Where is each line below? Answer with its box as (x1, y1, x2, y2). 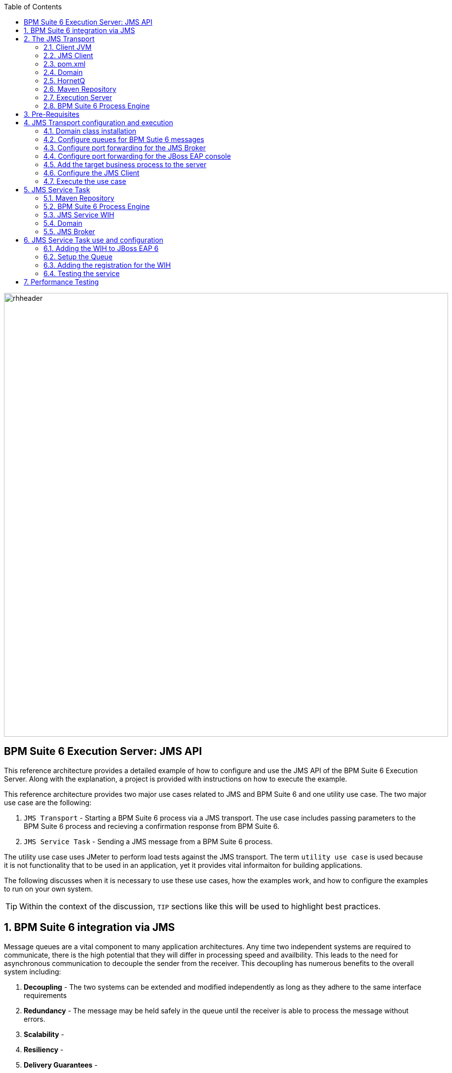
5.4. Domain (43, 219, 82, 227)
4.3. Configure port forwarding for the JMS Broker (43, 143, 206, 152)
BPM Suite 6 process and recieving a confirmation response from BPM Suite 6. (24, 822, 280, 830)
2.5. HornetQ (43, 76, 85, 85)
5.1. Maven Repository (43, 194, 114, 202)
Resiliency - (24, 1045, 64, 1054)
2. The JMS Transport (24, 35, 95, 43)
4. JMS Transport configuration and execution (24, 118, 173, 127)
